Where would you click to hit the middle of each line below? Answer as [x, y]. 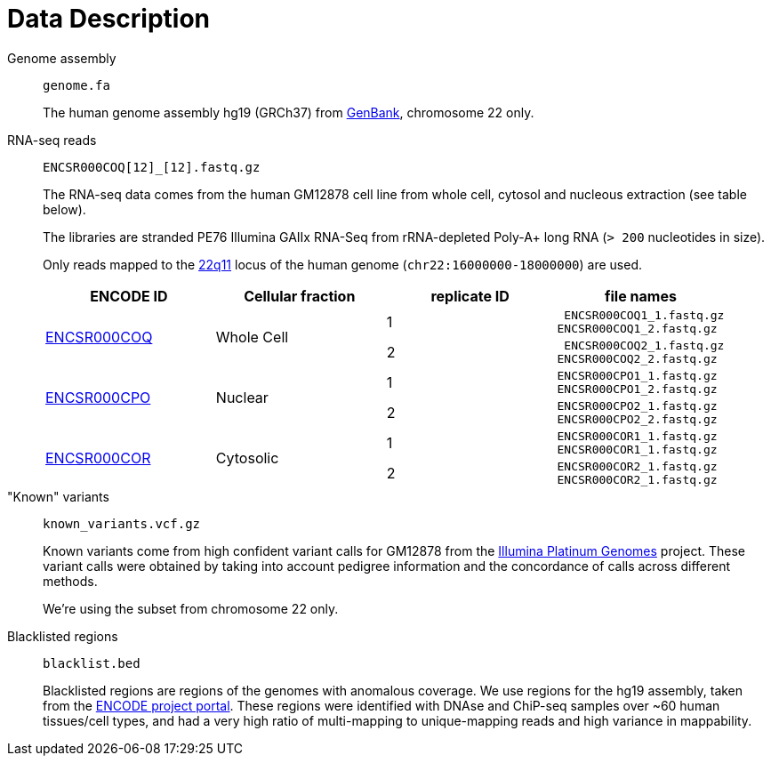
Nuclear [242, 397]
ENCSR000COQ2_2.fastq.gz [637, 358]
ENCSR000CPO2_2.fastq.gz [637, 419]
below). [64, 209]
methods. [70, 581]
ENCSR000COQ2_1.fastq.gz [644, 345]
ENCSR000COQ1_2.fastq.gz [637, 328]
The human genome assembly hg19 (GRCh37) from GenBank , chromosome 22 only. [289, 112]
